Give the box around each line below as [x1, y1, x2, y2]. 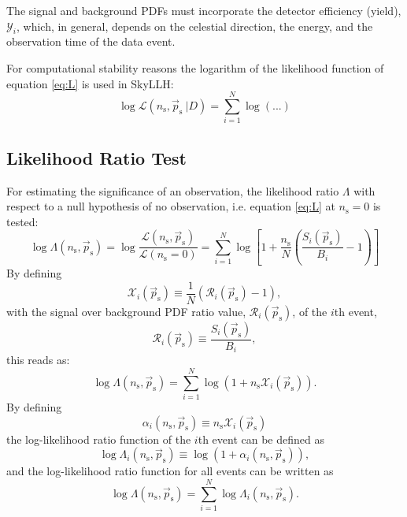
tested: [6, 213, 39, 229]
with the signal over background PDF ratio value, [6, 303, 246, 319]
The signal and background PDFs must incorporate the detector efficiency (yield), [6, 2, 401, 18]
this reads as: [6, 351, 70, 368]
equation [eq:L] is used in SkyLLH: [6, 75, 174, 91]
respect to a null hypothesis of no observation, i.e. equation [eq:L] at [6, 198, 335, 214]
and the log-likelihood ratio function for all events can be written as [6, 463, 334, 479]
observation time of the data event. [6, 33, 176, 50]
